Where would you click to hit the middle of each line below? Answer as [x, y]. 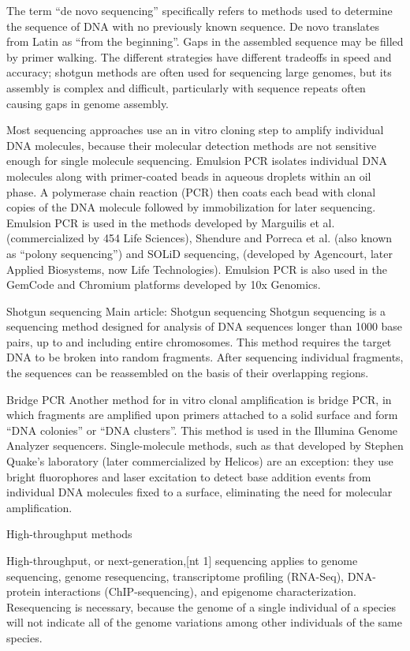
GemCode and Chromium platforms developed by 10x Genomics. [164, 284]
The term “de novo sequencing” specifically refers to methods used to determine [199, 10]
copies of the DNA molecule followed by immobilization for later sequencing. [191, 207]
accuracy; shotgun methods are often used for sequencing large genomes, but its [199, 72]
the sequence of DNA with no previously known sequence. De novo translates [193, 26]
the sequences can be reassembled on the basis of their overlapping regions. [188, 373]
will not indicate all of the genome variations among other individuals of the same [204, 622]
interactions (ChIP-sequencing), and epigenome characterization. [200, 591]
